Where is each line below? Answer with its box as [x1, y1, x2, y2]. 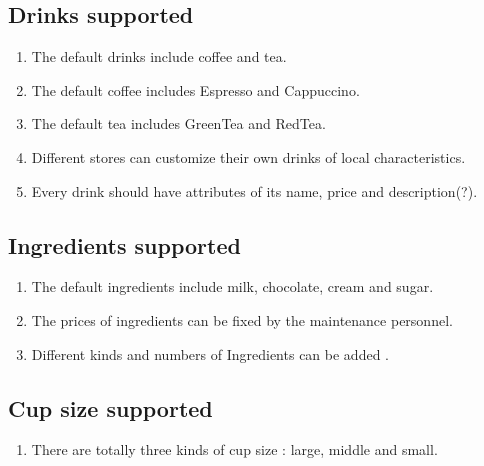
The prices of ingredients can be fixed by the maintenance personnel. [31, 309, 453, 330]
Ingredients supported [8, 229, 241, 260]
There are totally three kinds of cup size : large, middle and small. [31, 439, 438, 460]
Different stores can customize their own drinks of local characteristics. [31, 146, 466, 167]
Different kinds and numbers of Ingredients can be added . [31, 343, 389, 364]
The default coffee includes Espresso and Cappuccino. [31, 79, 360, 100]
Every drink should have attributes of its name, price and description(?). [31, 180, 478, 201]
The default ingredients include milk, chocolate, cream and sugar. [31, 276, 434, 297]
